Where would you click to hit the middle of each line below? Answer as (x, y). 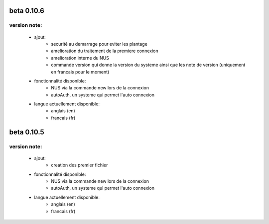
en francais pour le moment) (80, 72)
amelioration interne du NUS (80, 58)
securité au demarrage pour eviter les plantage (99, 44)
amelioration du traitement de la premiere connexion (105, 51)
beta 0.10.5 (27, 132)
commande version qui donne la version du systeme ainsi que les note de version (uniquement (148, 65)
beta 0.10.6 (27, 11)
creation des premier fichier (79, 165)
